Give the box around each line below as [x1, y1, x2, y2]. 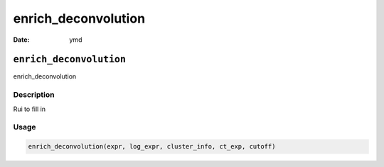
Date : [13, 35, 30, 44]
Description [13, 90, 55, 100]
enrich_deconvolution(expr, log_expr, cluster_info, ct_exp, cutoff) [28, 142, 276, 151]
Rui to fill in [13, 105, 46, 113]
